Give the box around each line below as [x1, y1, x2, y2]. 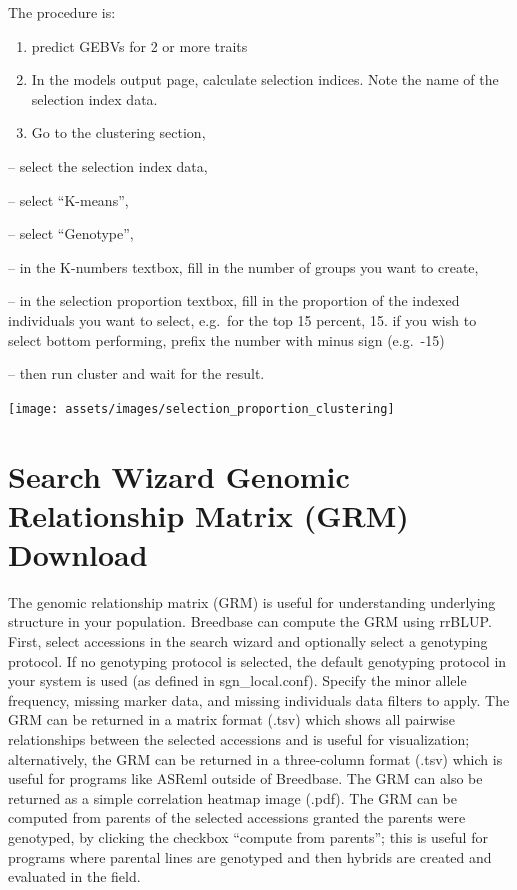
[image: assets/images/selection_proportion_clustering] [8, 401, 395, 416]
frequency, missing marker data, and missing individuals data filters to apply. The [8, 689, 510, 710]
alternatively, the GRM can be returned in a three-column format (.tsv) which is [8, 748, 503, 769]
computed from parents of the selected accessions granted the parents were [8, 807, 466, 828]
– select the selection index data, [8, 155, 208, 176]
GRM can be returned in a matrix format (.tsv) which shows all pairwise [8, 709, 455, 730]
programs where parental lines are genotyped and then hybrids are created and [8, 846, 492, 867]
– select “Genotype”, [8, 223, 134, 244]
